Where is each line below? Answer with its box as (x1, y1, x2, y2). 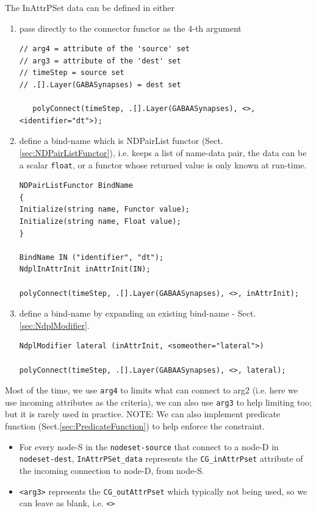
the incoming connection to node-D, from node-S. (19, 464, 204, 476)
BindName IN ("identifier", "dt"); (19, 253, 164, 262)
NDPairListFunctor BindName (19, 181, 133, 190)
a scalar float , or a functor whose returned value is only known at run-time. (19, 158, 307, 171)
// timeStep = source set (19, 68, 124, 77)
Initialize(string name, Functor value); (19, 205, 190, 214)
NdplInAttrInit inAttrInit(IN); (19, 265, 151, 274)
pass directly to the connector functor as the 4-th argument (19, 21, 242, 34)
